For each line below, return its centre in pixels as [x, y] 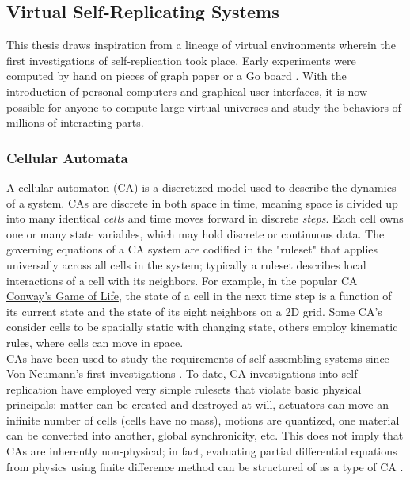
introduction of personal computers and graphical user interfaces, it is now [187, 91]
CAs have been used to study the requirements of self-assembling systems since [198, 358]
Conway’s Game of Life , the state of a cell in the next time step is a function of [199, 296]
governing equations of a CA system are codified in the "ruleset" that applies [192, 249]
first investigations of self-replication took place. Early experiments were [181, 60]
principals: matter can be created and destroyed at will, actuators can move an [198, 404]
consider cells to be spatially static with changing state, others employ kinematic [202, 327]
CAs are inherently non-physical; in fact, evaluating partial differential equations [202, 451]
